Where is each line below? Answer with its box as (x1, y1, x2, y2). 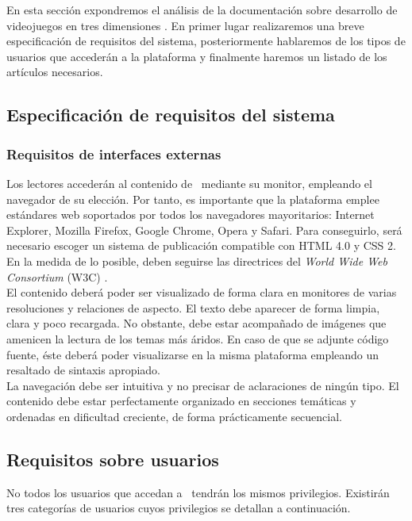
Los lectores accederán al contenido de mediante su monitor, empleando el (6, 174, 372, 191)
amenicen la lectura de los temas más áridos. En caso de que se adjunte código (6, 330, 389, 347)
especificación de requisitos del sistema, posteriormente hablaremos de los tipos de (6, 33, 406, 49)
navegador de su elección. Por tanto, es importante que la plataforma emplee (6, 190, 379, 207)
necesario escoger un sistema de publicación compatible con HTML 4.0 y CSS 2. (6, 237, 396, 254)
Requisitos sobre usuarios (6, 446, 219, 471)
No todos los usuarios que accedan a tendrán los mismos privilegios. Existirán (6, 484, 390, 500)
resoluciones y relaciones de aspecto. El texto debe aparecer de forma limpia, (6, 299, 380, 316)
